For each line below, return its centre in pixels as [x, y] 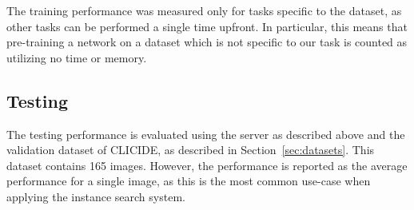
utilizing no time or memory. [77, 57]
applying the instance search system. [96, 196]
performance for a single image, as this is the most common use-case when [189, 181]
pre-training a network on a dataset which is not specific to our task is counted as [207, 42]
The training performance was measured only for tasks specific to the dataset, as [204, 10]
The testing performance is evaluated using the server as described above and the [206, 134]
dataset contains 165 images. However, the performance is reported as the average [207, 165]
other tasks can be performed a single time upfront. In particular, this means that [207, 26]
